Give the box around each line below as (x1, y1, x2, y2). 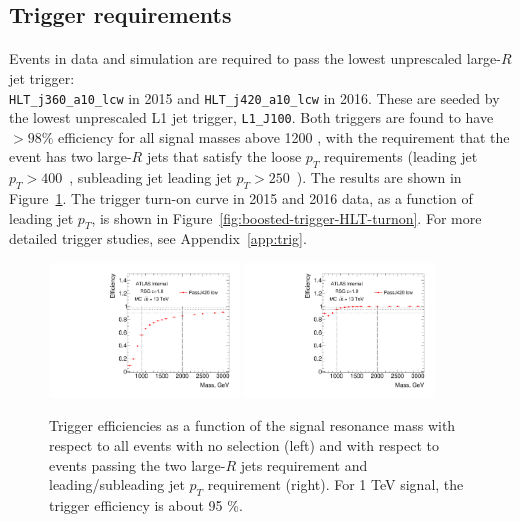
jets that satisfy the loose (146, 146, 302, 167)
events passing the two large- (49, 454, 226, 475)
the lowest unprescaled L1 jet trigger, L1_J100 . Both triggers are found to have (9, 107, 494, 128)
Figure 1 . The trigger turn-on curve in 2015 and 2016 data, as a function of (9, 188, 473, 209)
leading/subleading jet (49, 474, 185, 495)
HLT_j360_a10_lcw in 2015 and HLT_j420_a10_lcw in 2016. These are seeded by (9, 87, 500, 108)
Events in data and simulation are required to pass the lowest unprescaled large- (9, 48, 501, 69)
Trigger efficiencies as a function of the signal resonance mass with (49, 415, 456, 436)
